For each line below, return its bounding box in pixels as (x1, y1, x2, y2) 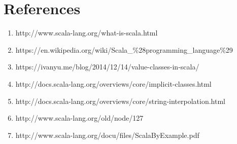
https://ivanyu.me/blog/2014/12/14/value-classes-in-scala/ (15, 61, 199, 72)
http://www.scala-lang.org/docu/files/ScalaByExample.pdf (15, 129, 199, 140)
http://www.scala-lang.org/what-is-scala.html (15, 27, 158, 38)
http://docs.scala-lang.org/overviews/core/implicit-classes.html (15, 78, 212, 89)
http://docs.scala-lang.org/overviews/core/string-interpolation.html (15, 95, 225, 106)
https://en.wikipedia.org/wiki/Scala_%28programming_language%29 (15, 44, 233, 55)
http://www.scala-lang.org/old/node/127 (15, 113, 144, 123)
